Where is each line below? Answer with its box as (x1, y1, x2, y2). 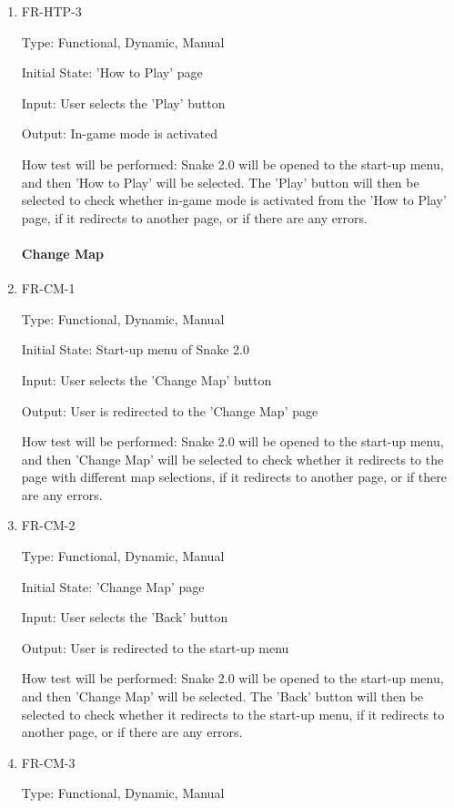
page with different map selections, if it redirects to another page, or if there (21, 467, 447, 486)
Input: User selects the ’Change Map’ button (21, 370, 272, 389)
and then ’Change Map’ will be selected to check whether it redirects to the (21, 449, 444, 468)
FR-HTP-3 (21, 2, 82, 20)
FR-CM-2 (21, 516, 76, 535)
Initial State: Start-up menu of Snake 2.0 (21, 340, 249, 359)
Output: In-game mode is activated (21, 124, 217, 143)
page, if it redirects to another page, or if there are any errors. (21, 208, 368, 227)
